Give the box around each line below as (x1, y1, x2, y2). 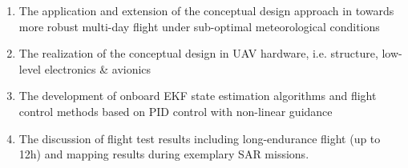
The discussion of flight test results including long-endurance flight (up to (18, 130, 381, 146)
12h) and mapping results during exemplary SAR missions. (18, 146, 309, 162)
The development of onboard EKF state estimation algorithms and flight (18, 87, 377, 104)
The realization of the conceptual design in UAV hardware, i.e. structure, (18, 45, 378, 62)
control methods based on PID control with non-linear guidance (18, 102, 333, 119)
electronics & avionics (44, 60, 151, 77)
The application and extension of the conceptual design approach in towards (18, 2, 394, 18)
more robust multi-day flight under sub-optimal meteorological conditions (18, 18, 380, 34)
